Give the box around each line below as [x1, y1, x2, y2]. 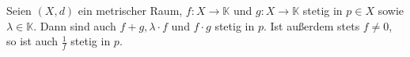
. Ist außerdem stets [263, 17, 360, 34]
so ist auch [6, 33, 59, 49]
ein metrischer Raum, [78, 2, 183, 18]
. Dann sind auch [33, 17, 116, 34]
